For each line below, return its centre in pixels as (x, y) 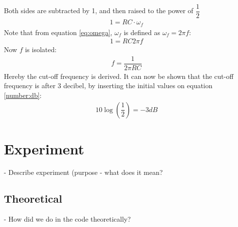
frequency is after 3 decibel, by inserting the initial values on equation (108, 85)
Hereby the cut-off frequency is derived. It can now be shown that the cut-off (119, 76)
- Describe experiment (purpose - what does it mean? (83, 172)
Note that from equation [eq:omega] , (58, 32)
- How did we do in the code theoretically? (67, 218)
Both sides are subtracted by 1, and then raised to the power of (99, 10)
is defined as (142, 32)
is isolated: (41, 49)
